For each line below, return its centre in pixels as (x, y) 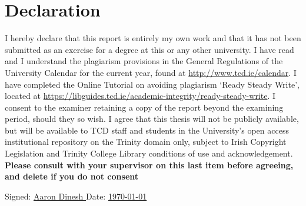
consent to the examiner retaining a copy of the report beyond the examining (144, 107)
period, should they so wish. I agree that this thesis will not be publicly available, (152, 119)
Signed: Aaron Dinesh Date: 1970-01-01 (76, 196)
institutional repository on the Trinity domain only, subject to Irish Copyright (146, 142)
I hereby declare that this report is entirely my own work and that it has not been (153, 38)
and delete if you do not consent (72, 176)
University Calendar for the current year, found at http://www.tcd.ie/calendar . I (151, 72)
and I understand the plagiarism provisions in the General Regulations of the (144, 61)
